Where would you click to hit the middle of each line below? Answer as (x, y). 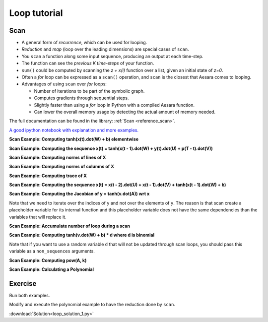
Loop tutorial (36, 13)
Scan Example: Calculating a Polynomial (52, 269)
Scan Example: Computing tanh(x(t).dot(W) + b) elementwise (74, 139)
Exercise (23, 284)
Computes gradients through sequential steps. (81, 98)
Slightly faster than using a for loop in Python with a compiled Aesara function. (114, 105)
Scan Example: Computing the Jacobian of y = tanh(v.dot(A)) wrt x (79, 194)
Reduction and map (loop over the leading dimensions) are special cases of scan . (105, 49)
